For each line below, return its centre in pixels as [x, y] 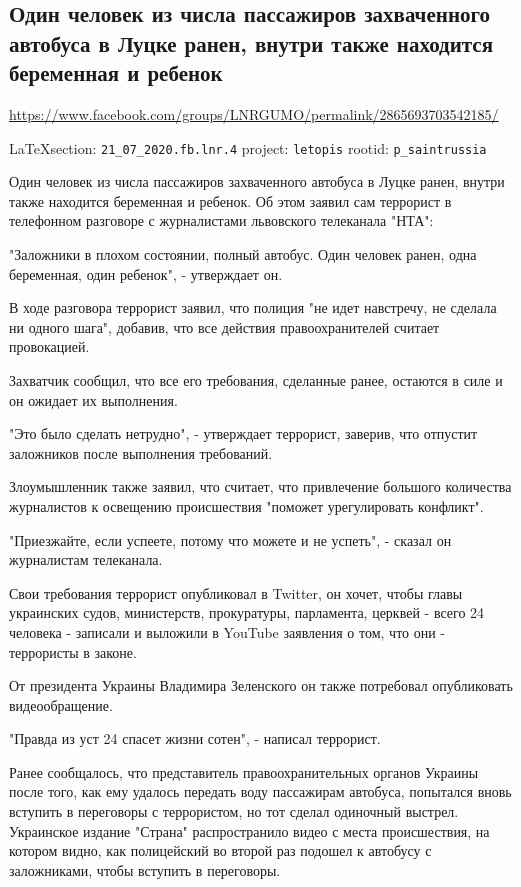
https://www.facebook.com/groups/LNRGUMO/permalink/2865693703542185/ [254, 113]
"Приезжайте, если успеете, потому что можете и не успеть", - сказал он [230, 539]
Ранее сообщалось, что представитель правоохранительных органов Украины [244, 771]
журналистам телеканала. [86, 559]
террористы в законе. [73, 651]
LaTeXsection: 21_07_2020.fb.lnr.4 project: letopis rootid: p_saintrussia [248, 147]
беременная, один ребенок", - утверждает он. [146, 273]
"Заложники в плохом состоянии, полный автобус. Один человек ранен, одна [243, 254]
